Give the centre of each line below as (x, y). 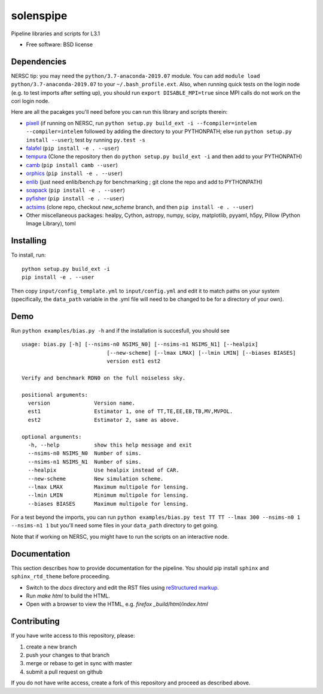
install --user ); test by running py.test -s (86, 140)
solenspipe (39, 16)
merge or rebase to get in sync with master (79, 663)
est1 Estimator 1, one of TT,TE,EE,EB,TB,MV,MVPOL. (130, 411)
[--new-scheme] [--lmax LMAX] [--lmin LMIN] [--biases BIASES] (201, 353)
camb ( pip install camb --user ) (72, 165)
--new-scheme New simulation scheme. (96, 479)
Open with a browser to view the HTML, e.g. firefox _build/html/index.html (117, 604)
